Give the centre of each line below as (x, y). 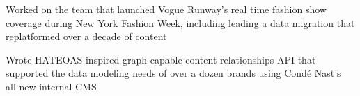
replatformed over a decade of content (86, 36)
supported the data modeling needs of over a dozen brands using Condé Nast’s (173, 73)
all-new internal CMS (51, 86)
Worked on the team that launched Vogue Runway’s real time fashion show (166, 9)
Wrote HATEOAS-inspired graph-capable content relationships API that (161, 59)
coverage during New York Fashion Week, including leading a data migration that (180, 22)
